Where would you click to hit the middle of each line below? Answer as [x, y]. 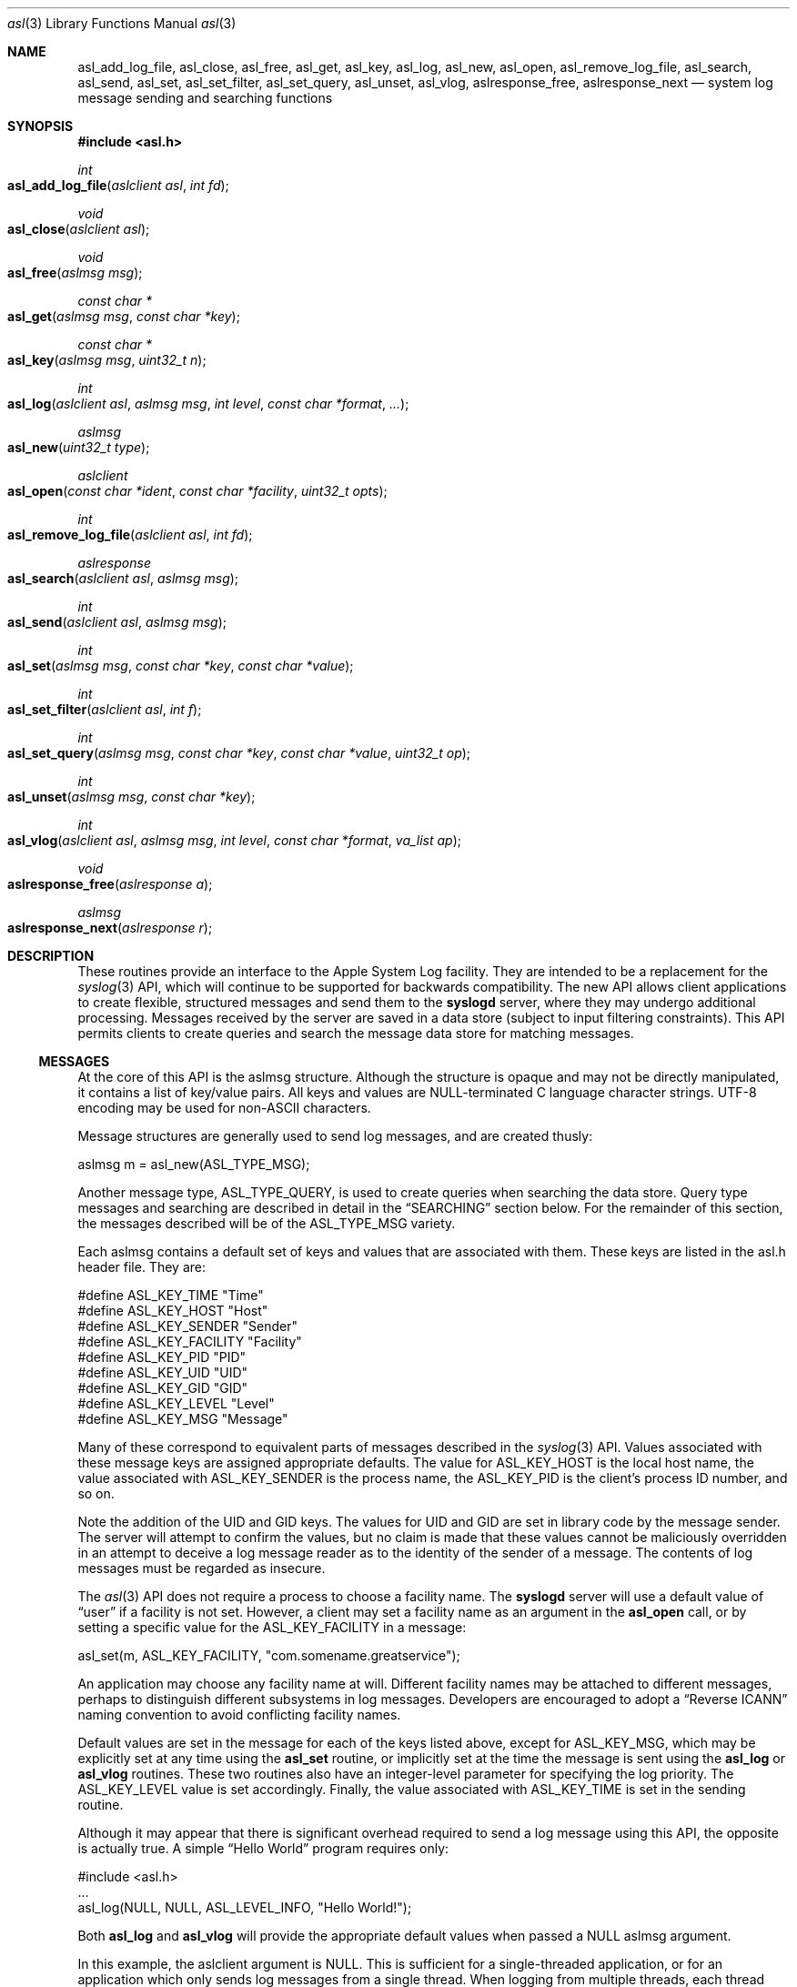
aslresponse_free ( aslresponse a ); [110, 884]
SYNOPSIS [40, 126]
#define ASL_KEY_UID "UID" [163, 1372]
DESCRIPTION [51, 956]
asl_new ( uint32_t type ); [79, 447]
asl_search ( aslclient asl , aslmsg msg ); [123, 578]
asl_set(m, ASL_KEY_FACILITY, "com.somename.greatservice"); [269, 1655]
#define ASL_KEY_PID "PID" [162, 1357]
